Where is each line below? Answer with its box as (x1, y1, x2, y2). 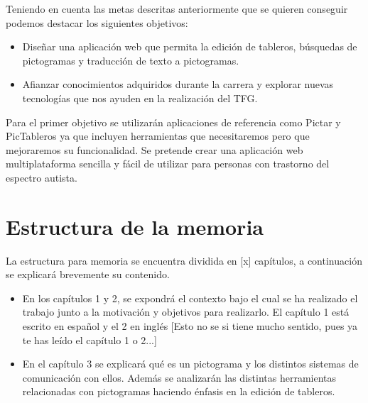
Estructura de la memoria (6, 211, 264, 241)
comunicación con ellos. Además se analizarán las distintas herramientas (22, 370, 337, 385)
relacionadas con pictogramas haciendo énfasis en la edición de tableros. (22, 384, 335, 399)
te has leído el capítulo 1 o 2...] (22, 332, 157, 347)
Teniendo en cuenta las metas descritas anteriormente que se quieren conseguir (6, 1, 348, 16)
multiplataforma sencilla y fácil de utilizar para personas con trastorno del (6, 156, 330, 171)
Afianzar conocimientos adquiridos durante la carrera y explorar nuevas (22, 77, 334, 92)
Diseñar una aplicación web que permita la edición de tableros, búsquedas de (22, 39, 357, 54)
